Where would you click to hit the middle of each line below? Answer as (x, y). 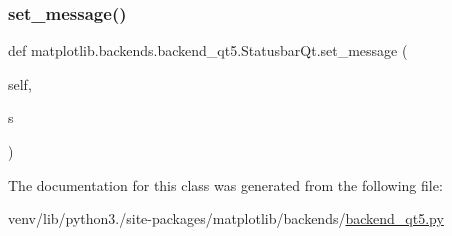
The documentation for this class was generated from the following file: (225, 184)
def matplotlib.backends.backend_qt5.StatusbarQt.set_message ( (208, 50)
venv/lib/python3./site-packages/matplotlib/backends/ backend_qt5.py (226, 218)
